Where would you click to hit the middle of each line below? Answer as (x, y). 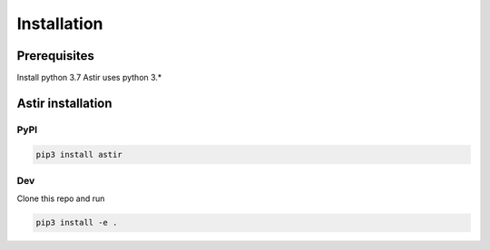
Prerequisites (55, 56)
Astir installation (64, 103)
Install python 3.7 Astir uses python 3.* (89, 78)
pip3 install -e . (77, 223)
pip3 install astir (79, 154)
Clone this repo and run (61, 198)
